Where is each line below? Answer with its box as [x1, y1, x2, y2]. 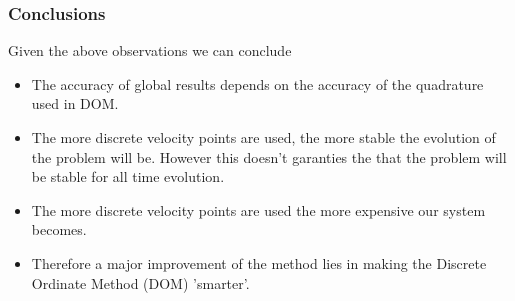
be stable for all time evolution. [31, 166, 225, 187]
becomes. [31, 219, 87, 240]
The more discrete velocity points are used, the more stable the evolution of [31, 127, 496, 147]
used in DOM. [31, 93, 119, 114]
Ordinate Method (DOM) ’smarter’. [31, 272, 250, 293]
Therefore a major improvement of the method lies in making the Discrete [31, 252, 487, 273]
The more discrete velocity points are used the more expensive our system [31, 199, 486, 220]
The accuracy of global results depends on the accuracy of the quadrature [31, 73, 484, 94]
